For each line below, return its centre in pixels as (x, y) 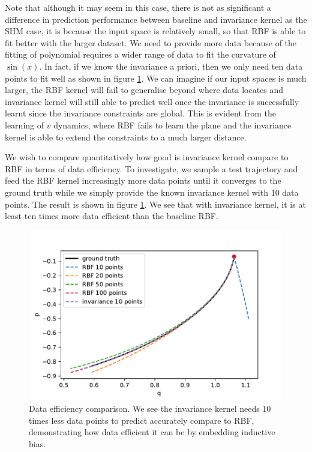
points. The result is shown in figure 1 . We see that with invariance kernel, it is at (155, 204)
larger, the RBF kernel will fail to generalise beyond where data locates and (144, 90)
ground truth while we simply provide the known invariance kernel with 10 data (152, 192)
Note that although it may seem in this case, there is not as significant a (138, 7)
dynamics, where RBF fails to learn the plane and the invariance (172, 125)
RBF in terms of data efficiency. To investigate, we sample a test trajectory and (151, 168)
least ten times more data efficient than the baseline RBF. (112, 216)
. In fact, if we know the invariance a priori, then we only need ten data (171, 66)
